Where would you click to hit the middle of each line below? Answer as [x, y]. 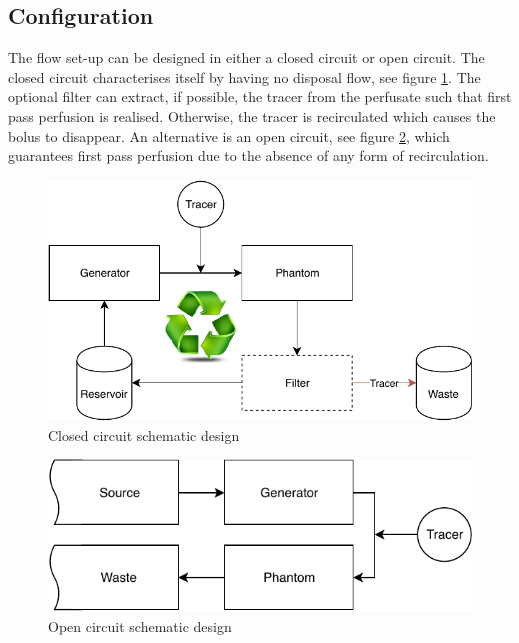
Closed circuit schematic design [144, 434]
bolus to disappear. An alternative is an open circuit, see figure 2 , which [229, 135]
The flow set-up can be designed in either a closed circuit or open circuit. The [246, 57]
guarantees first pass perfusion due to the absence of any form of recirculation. [248, 155]
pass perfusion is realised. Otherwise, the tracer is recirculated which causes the [252, 115]
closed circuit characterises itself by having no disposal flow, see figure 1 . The [244, 76]
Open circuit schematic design [140, 626]
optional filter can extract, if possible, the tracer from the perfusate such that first [260, 96]
